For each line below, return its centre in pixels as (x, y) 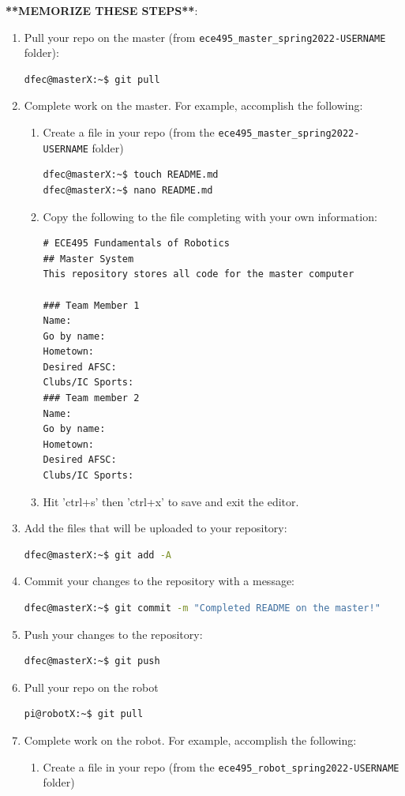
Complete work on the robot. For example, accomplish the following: (190, 740)
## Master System (88, 259)
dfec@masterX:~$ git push (92, 661)
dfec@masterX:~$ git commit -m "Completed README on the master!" (202, 608)
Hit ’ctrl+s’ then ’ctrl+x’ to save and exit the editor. (171, 501)
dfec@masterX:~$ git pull (92, 79)
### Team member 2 (91, 398)
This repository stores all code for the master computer (199, 274)
